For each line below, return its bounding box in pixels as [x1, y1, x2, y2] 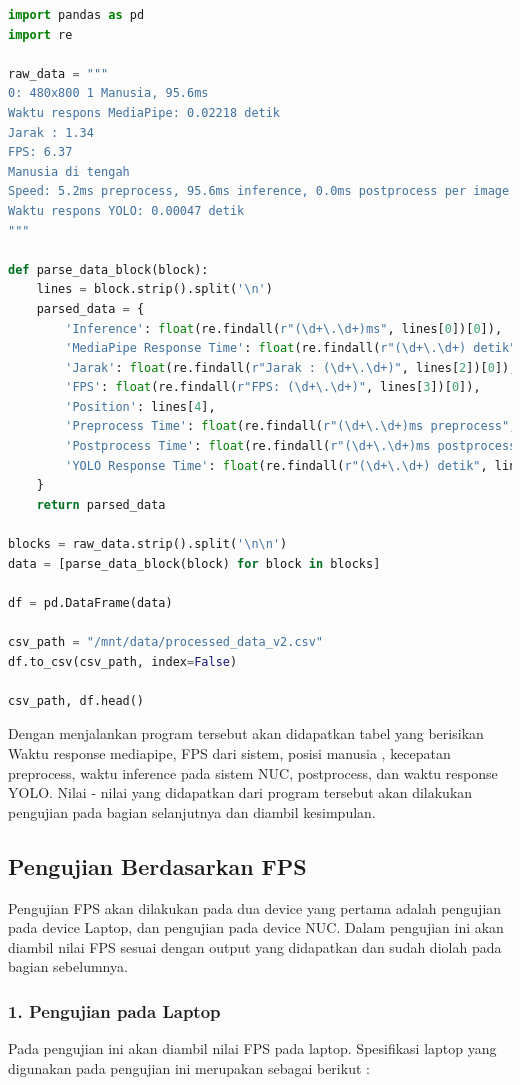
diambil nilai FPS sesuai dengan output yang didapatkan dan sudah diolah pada [8, 936, 502, 957]
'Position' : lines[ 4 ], [65, 399, 216, 414]
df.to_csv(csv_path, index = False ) [8, 654, 238, 669]
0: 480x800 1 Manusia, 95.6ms [8, 86, 209, 101]
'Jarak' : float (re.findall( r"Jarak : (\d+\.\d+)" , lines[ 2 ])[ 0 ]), [65, 360, 517, 375]
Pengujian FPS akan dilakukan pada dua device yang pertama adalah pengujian [8, 897, 502, 918]
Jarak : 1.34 [8, 125, 94, 140]
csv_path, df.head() [8, 693, 145, 708]
